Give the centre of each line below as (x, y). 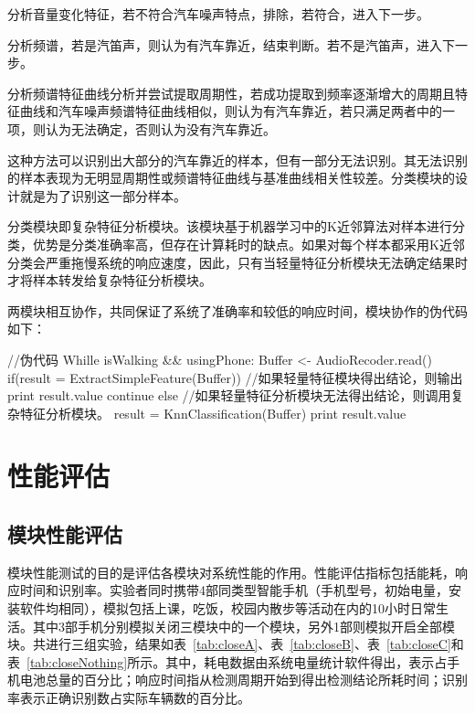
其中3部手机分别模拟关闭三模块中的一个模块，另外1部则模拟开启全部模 (243, 626)
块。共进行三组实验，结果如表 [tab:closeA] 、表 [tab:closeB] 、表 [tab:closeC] (229, 644)
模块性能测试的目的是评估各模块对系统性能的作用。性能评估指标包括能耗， (231, 572)
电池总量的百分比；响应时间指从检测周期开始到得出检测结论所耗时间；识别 (243, 680)
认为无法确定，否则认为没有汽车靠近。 (160, 128)
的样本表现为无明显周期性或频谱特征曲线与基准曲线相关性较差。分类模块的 (231, 178)
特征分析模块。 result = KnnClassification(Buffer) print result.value (213, 413)
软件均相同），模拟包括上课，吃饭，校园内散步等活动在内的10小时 (215, 608)
